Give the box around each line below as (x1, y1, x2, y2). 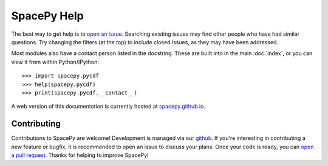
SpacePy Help (11, 9, 84, 22)
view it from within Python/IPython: (11, 58, 100, 65)
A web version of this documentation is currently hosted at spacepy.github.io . (11, 103, 206, 110)
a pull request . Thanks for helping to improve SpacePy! (11, 151, 149, 159)
